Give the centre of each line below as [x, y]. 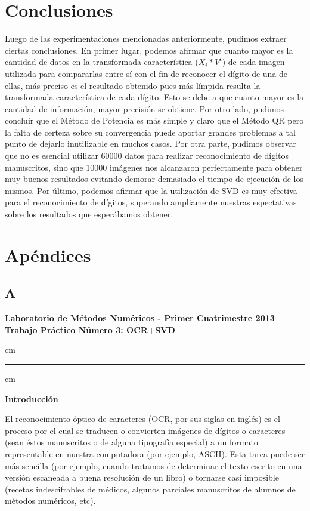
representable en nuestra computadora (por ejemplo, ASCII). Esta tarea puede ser [155, 453]
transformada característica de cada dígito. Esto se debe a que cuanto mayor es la [154, 97]
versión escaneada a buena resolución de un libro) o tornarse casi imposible [142, 477]
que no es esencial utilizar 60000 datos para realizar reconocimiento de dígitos [147, 156]
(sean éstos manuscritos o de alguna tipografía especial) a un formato [131, 442]
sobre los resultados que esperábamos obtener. [89, 214]
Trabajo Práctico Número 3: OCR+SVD [90, 329]
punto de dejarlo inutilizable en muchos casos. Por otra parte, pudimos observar [151, 144]
